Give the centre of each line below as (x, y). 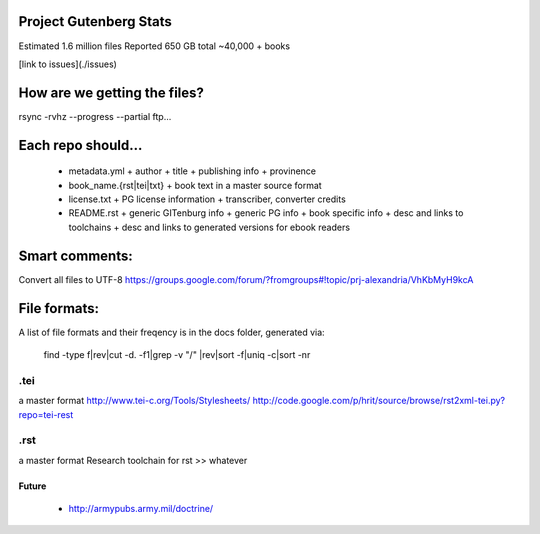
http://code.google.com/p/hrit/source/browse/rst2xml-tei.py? (379, 401)
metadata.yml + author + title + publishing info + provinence (192, 171)
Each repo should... (80, 145)
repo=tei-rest (46, 414)
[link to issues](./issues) (67, 64)
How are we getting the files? (111, 92)
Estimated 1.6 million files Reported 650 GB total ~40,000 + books (154, 46)
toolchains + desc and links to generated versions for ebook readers (209, 227)
